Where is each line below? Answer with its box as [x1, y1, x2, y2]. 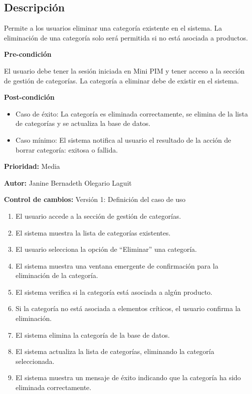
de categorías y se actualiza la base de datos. [15, 118, 151, 128]
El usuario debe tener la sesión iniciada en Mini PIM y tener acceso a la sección [4, 65, 245, 76]
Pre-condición [4, 49, 52, 59]
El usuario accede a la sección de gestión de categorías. [15, 210, 181, 221]
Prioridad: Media [4, 161, 60, 171]
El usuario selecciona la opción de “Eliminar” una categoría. [15, 244, 197, 254]
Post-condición [4, 92, 55, 102]
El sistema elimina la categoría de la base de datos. [15, 329, 170, 340]
